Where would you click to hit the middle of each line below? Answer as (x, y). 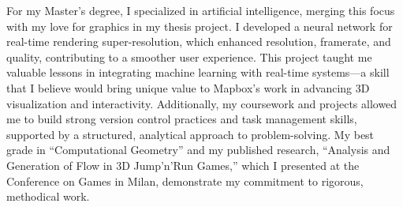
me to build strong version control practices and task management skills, (182, 119)
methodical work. (48, 196)
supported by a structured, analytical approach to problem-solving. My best (190, 134)
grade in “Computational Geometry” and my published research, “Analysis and (198, 150)
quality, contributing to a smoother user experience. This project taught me (189, 56)
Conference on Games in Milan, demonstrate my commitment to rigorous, (185, 181)
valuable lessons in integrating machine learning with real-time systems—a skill (198, 72)
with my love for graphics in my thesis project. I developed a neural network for (200, 26)
